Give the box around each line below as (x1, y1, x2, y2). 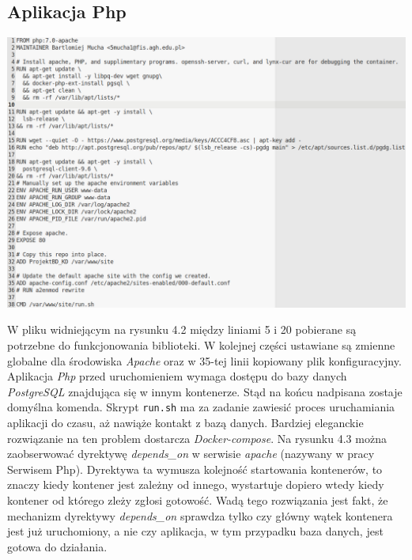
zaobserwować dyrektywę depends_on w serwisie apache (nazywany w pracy (7, 445, 375, 462)
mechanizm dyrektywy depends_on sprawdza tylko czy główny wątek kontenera (7, 507, 393, 524)
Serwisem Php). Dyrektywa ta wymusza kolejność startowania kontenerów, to (7, 460, 383, 477)
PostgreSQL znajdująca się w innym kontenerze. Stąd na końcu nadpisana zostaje (7, 383, 403, 399)
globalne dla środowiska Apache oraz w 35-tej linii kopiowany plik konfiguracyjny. (7, 352, 402, 369)
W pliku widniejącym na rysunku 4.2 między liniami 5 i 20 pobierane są (7, 321, 357, 338)
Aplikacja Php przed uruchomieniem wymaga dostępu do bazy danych (7, 368, 347, 384)
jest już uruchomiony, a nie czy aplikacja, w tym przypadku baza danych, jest (7, 523, 384, 539)
